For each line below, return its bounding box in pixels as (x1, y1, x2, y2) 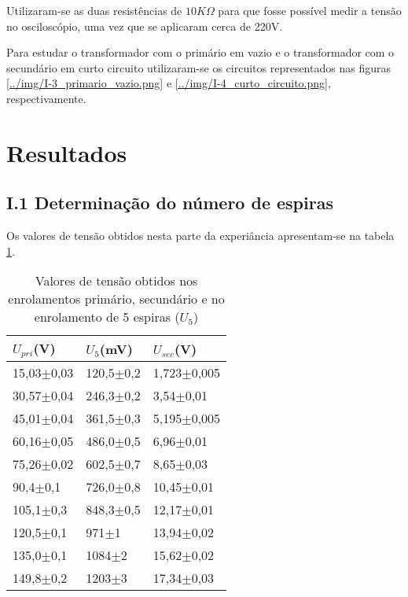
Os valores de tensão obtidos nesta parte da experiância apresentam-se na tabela (6, 227, 395, 244)
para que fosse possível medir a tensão (218, 2, 402, 18)
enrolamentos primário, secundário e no (8, 289, 225, 308)
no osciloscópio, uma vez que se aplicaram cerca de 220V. (6, 17, 283, 34)
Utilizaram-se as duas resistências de (6, 2, 182, 18)
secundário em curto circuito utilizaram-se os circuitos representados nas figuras (6, 59, 391, 76)
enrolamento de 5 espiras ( (34, 308, 180, 326)
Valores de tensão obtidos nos (35, 271, 198, 290)
